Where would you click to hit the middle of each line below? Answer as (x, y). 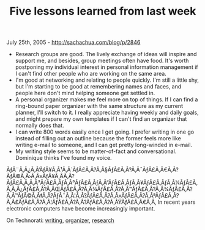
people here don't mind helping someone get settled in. (85, 93)
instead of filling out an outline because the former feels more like (98, 138)
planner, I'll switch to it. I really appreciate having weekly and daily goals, (107, 113)
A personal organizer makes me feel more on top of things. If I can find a (106, 99)
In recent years (177, 202)
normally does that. (39, 126)
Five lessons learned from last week (103, 11)
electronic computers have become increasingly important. (81, 209)
